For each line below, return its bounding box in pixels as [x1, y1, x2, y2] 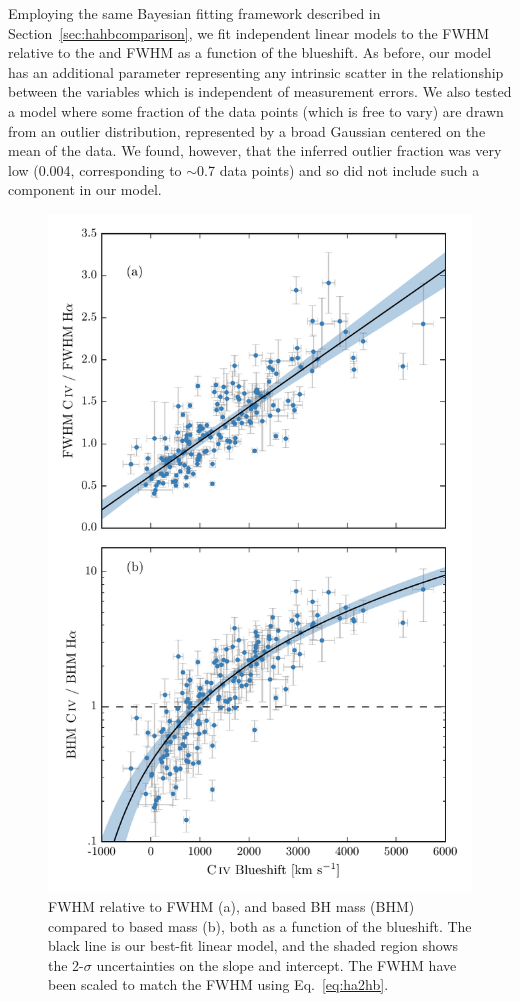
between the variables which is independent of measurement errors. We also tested [8, 81, 512, 102]
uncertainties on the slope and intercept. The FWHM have [96, 954, 457, 975]
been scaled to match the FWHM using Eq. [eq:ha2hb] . [48, 974, 389, 995]
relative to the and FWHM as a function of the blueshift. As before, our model [8, 42, 492, 63]
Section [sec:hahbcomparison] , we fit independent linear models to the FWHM [8, 22, 490, 43]
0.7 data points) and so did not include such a [197, 159, 480, 180]
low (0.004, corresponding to [8, 159, 182, 180]
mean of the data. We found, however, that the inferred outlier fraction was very [8, 140, 502, 161]
